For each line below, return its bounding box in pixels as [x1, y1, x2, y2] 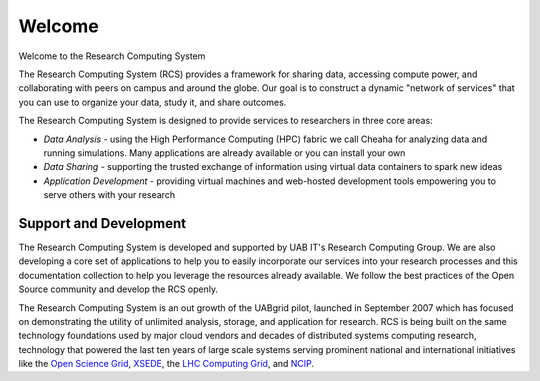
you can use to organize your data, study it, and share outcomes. [18, 96, 287, 108]
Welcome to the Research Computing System [18, 50, 206, 62]
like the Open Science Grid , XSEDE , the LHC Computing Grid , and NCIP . [18, 358, 315, 370]
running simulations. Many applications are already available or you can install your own [43, 146, 406, 159]
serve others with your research [43, 189, 175, 201]
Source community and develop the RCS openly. [18, 283, 219, 295]
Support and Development [18, 215, 187, 232]
